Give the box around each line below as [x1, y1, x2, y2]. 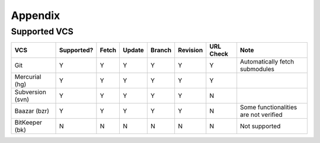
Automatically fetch [240, 58, 295, 66]
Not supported [240, 122, 281, 131]
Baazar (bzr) [14, 107, 50, 115]
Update [122, 46, 145, 55]
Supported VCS [11, 26, 73, 37]
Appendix [11, 9, 60, 22]
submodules [240, 65, 275, 74]
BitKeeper [14, 119, 43, 127]
